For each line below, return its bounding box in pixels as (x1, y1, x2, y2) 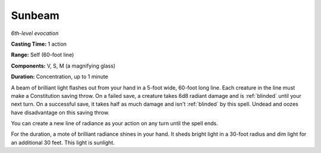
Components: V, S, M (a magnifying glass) (11, 62, 116, 69)
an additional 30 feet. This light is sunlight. (11, 139, 115, 146)
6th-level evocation (11, 30, 59, 37)
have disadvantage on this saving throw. (11, 109, 110, 116)
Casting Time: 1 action (11, 40, 67, 47)
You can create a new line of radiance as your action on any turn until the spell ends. (11, 120, 218, 127)
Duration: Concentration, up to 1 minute (11, 73, 108, 80)
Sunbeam (11, 9, 59, 22)
